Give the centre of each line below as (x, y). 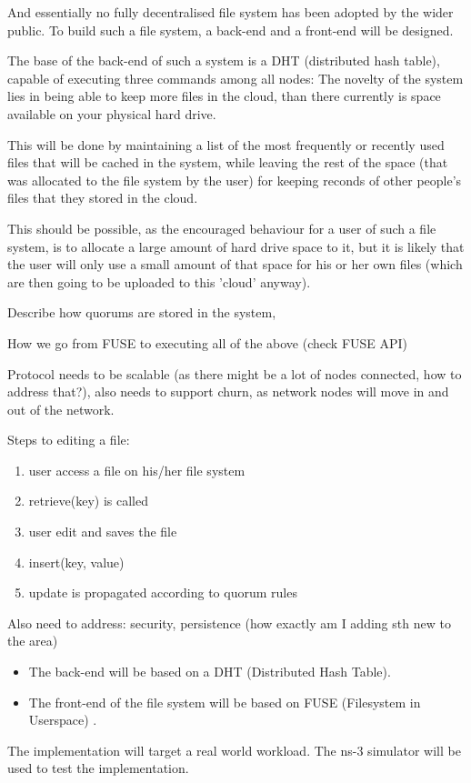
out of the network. (61, 409)
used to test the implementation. (98, 768)
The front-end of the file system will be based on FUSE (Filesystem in (225, 702)
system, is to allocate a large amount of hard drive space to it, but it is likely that (236, 246)
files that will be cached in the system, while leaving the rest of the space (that (228, 162)
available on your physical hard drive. (112, 113)
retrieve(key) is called (88, 501)
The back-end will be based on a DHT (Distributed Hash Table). (210, 672)
